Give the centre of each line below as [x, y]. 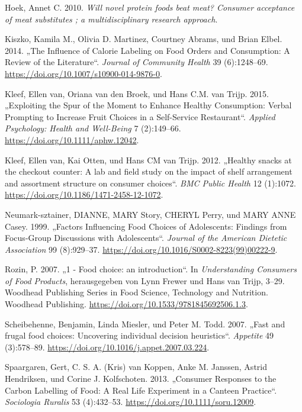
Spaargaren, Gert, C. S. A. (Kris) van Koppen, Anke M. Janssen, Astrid [136, 367]
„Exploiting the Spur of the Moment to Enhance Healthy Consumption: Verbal [148, 105]
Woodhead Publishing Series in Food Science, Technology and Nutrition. [136, 292]
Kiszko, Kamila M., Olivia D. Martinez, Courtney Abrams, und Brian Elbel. [144, 39]
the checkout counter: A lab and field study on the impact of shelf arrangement [149, 171]
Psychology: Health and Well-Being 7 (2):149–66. [93, 128]
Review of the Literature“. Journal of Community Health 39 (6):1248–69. [136, 62]
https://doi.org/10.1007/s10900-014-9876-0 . [83, 73]
